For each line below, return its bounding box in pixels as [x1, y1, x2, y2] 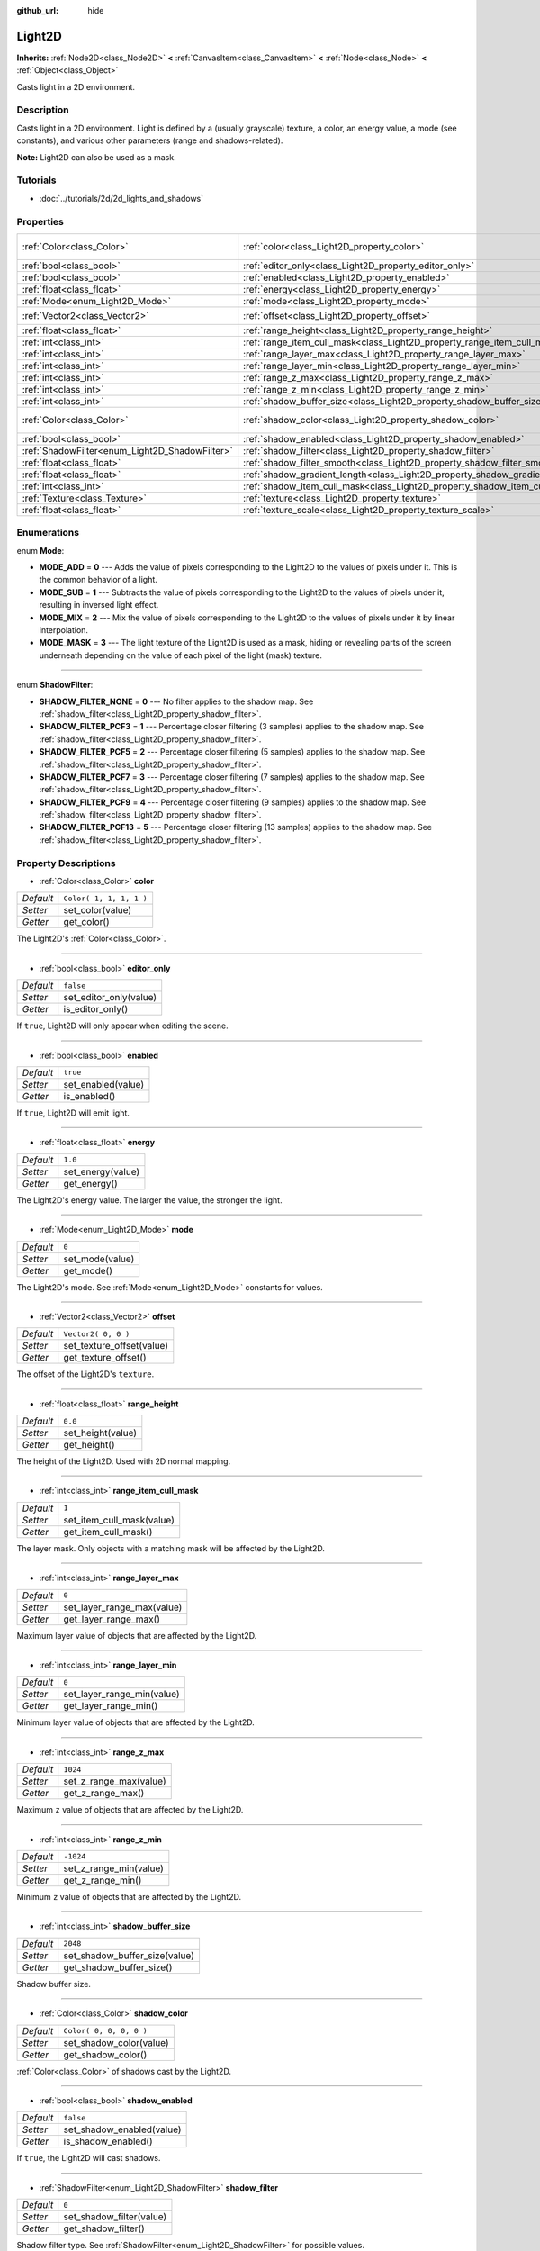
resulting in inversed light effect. [39, 600, 159, 610]
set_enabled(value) [63, 1078, 145, 1090]
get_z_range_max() [63, 1787, 145, 1800]
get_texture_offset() [63, 1352, 148, 1364]
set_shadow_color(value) [63, 2036, 170, 2048]
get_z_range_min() [63, 1874, 142, 1886]
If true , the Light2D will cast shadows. [16, 2153, 161, 2164]
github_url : [16, 5, 58, 15]
